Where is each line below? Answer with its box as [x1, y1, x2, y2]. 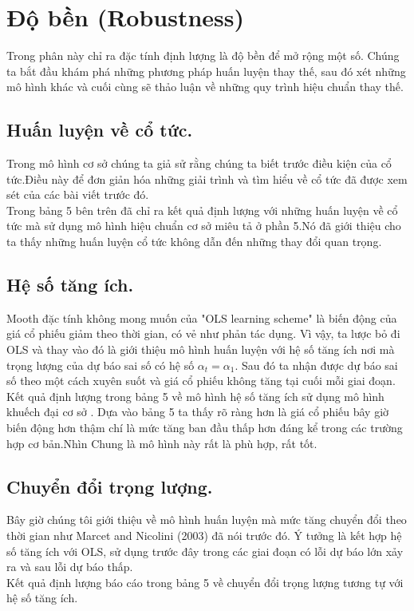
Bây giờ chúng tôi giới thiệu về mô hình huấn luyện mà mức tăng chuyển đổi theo [6, 511, 407, 528]
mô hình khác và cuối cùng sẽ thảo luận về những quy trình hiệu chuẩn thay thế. [6, 78, 404, 95]
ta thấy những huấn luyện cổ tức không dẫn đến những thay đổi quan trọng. [6, 233, 382, 250]
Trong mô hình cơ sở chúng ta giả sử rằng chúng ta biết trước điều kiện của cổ [6, 155, 392, 172]
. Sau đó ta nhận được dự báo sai [235, 356, 398, 373]
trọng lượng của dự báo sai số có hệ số [6, 356, 195, 373]
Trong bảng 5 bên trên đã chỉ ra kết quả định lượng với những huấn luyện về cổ [6, 201, 398, 218]
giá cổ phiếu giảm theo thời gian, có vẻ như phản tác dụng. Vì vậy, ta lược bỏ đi [6, 325, 400, 342]
